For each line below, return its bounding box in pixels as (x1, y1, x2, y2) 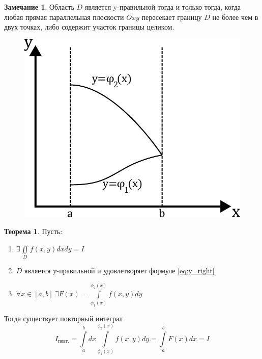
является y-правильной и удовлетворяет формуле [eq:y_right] (24, 265, 215, 276)
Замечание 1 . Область (4, 2, 74, 12)
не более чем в (212, 11, 258, 22)
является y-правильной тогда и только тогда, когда (84, 2, 241, 12)
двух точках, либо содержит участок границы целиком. (4, 21, 174, 32)
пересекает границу (141, 11, 202, 22)
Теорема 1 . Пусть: (4, 226, 63, 237)
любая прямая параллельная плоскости (4, 11, 124, 22)
